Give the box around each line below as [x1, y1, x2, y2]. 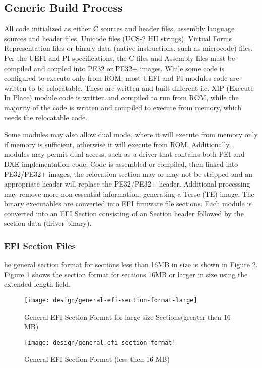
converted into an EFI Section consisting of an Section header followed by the [4, 208, 244, 218]
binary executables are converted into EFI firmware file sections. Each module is [4, 198, 252, 209]
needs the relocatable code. [4, 112, 87, 122]
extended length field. [4, 279, 71, 289]
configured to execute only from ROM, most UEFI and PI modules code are [4, 73, 239, 83]
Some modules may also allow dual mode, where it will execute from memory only [4, 129, 258, 140]
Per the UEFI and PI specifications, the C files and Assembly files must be [4, 52, 235, 63]
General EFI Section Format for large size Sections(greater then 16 [24, 311, 231, 322]
